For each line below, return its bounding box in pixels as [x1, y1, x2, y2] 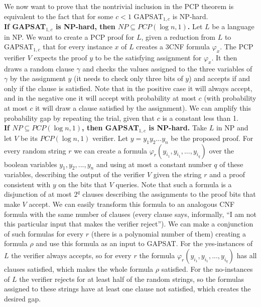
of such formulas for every [4, 228, 84, 239]
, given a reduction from [141, 31, 216, 42]
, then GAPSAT [82, 122, 139, 133]
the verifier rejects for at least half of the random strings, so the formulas [19, 273, 244, 284]
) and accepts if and [189, 73, 250, 84]
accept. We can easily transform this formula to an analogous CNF [29, 199, 235, 209]
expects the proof [34, 52, 87, 62]
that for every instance [43, 41, 112, 52]
